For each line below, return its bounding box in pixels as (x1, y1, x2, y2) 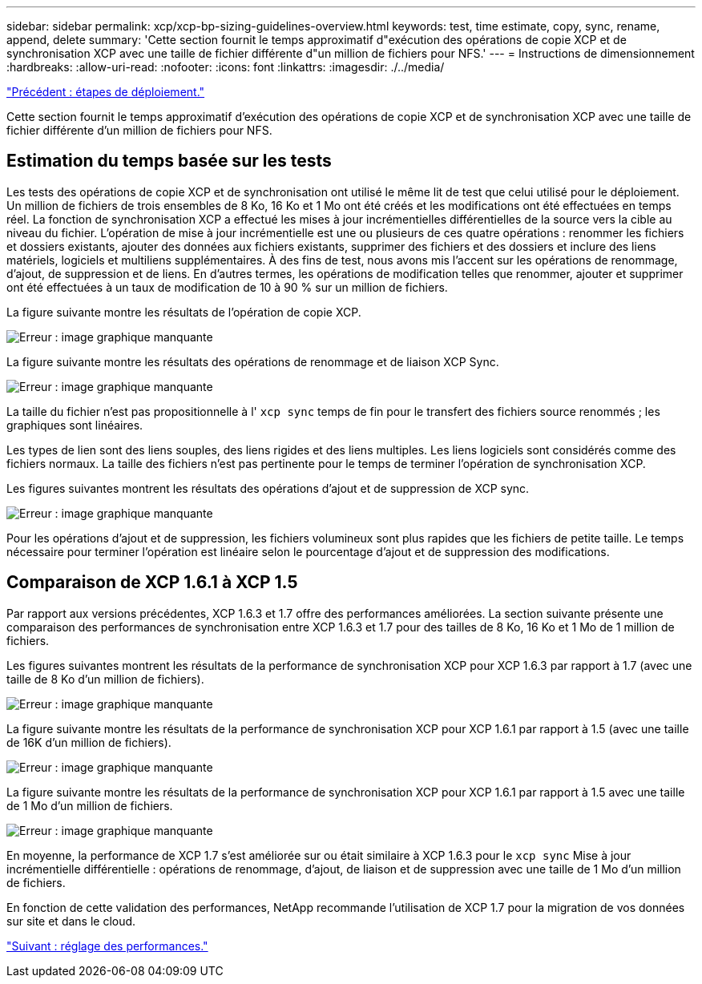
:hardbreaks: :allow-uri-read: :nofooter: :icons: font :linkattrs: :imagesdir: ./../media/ (6, 60, 445, 74)
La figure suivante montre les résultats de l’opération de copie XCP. (6, 304, 361, 319)
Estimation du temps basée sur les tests (6, 151, 332, 171)
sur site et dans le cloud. (6, 913, 136, 928)
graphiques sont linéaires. (6, 417, 143, 432)
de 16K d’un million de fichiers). (6, 735, 171, 749)
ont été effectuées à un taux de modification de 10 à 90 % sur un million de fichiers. (6, 280, 448, 294)
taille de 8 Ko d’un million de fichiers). (6, 671, 204, 686)
